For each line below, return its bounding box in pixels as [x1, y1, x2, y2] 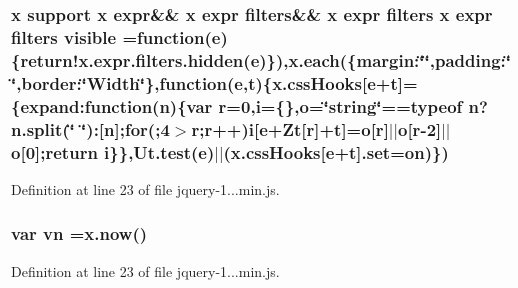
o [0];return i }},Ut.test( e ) [11, 139, 215, 164]
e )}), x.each [250, 47, 340, 72]
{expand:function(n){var [11, 93, 213, 118]
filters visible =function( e [11, 24, 221, 49]
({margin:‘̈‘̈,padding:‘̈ [339, 47, 512, 72]
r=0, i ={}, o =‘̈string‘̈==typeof [218, 93, 463, 118]
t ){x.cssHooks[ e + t [248, 70, 398, 95]
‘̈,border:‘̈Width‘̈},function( [11, 70, 235, 95]
